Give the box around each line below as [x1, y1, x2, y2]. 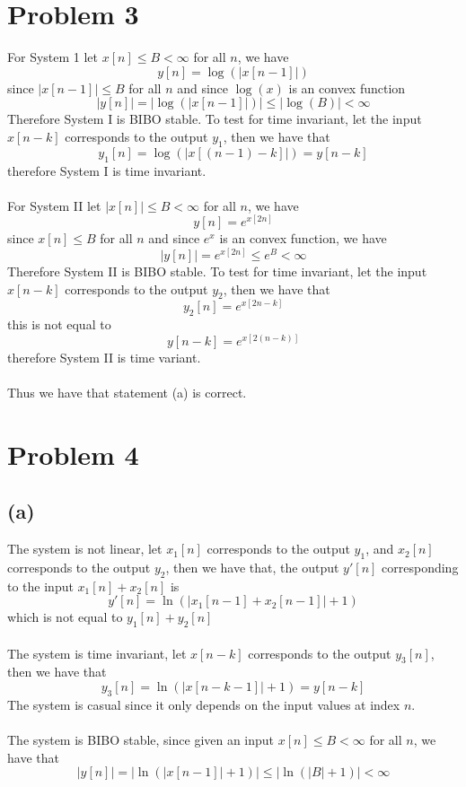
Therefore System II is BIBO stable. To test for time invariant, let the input [7, 261, 427, 280]
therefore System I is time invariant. [7, 161, 207, 179]
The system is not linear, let [7, 539, 163, 558]
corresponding [382, 557, 459, 576]
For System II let [7, 196, 101, 214]
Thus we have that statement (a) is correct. [7, 382, 247, 401]
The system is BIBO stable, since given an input [7, 730, 275, 749]
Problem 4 [7, 435, 139, 472]
